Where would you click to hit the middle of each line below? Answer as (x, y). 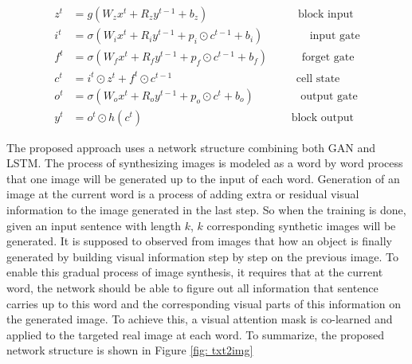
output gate (329, 96)
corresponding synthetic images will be (301, 225)
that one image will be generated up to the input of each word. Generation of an (203, 178)
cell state (318, 78)
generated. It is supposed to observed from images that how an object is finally (199, 241)
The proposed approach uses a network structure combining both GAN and (191, 147)
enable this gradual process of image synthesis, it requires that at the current (195, 272)
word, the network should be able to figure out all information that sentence (192, 288)
